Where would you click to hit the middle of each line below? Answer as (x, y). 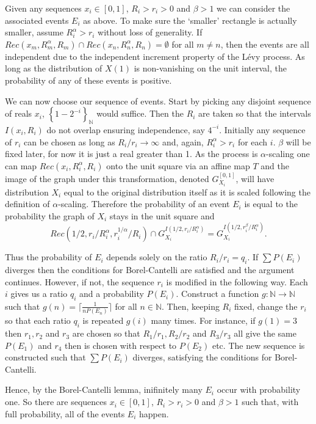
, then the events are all (265, 44)
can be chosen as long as (70, 141)
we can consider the (253, 8)
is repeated (103, 320)
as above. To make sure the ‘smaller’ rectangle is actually (190, 20)
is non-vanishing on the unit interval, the (210, 68)
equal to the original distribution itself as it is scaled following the (187, 192)
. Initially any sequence (262, 129)
